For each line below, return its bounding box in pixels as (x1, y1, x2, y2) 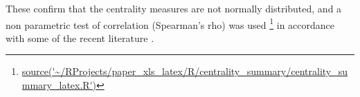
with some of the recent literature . (6, 30, 154, 45)
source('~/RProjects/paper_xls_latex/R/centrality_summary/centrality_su (21, 64, 348, 78)
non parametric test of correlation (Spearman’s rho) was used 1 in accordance (6, 15, 335, 32)
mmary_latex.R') (21, 78, 96, 92)
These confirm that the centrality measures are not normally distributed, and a (6, 1, 342, 15)
